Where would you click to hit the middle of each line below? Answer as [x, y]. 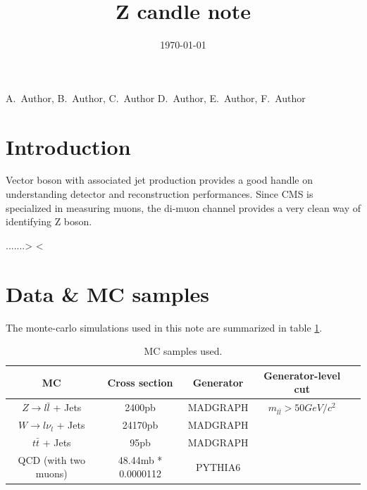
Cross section [140, 382]
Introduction [68, 146]
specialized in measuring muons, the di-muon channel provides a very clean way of [183, 207]
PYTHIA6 [218, 466]
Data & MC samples [108, 293]
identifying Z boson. [49, 221]
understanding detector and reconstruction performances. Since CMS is [160, 194]
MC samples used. [183, 351]
